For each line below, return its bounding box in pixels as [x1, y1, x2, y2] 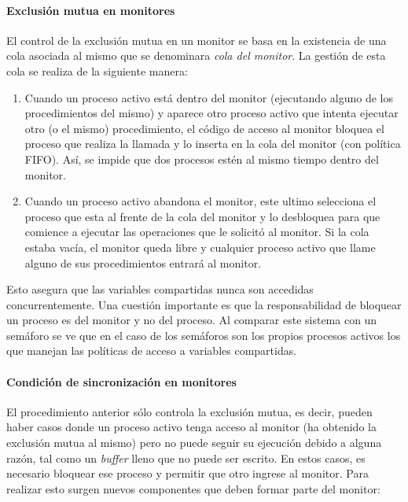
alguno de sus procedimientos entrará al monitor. [24, 254, 262, 271]
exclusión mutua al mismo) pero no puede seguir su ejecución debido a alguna [6, 434, 382, 451]
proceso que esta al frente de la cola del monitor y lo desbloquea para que [24, 208, 380, 224]
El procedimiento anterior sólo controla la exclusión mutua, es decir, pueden [6, 403, 373, 419]
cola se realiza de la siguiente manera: [6, 62, 188, 79]
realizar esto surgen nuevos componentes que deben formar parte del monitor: [6, 480, 380, 496]
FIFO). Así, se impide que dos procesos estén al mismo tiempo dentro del [24, 150, 379, 167]
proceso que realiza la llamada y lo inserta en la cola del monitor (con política [24, 135, 401, 152]
